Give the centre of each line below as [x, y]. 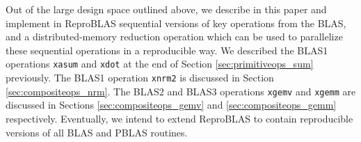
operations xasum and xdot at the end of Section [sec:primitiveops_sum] [160, 64]
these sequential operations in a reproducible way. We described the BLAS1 [167, 50]
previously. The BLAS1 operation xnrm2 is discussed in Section [140, 78]
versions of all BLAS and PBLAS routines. [97, 132]
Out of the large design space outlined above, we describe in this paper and [166, 9]
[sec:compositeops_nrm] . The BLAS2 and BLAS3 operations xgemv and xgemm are [181, 91]
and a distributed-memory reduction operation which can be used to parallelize [174, 37]
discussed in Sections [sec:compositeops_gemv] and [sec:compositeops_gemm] [171, 105]
